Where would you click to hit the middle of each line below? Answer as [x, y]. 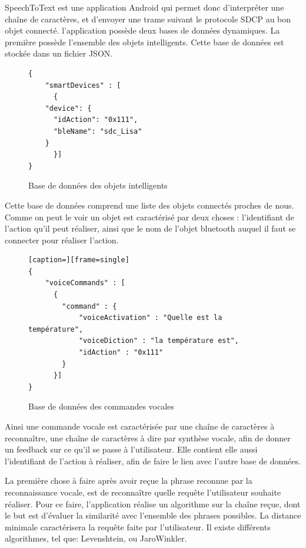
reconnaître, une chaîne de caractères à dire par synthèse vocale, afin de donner [148, 438]
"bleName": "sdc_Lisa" [98, 131]
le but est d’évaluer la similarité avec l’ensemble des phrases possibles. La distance [153, 515]
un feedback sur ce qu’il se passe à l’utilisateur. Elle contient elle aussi [131, 449]
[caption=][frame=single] [79, 260]
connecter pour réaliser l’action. [62, 240]
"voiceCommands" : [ [85, 283]
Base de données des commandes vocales [101, 406]
